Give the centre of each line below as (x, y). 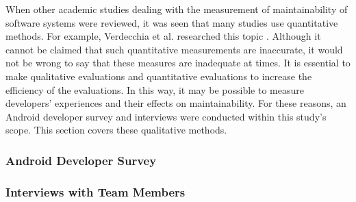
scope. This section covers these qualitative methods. (116, 130)
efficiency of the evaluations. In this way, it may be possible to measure (155, 89)
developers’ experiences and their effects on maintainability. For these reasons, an (176, 103)
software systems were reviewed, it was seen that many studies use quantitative (172, 22)
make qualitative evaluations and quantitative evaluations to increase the (159, 76)
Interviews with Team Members (96, 191)
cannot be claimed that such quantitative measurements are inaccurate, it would (174, 49)
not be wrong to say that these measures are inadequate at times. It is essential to (178, 63)
